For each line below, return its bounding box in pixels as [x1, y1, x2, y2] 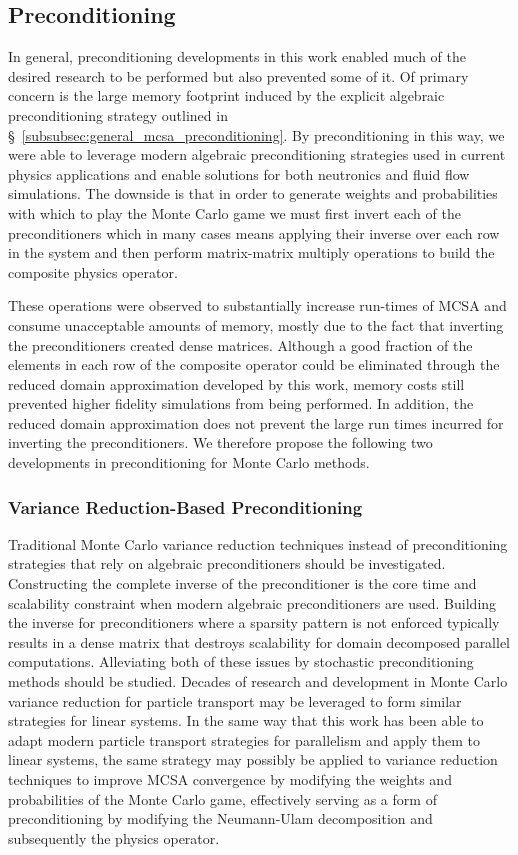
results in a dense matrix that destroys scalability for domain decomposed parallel [8, 631, 511, 652]
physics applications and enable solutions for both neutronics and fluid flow [8, 163, 470, 184]
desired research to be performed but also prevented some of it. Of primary [8, 65, 469, 86]
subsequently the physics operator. [8, 827, 220, 848]
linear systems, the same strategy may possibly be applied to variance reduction [8, 749, 498, 770]
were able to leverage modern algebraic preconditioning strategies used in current [8, 144, 506, 165]
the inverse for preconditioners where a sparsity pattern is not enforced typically [8, 612, 500, 633]
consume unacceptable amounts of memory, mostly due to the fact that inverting [8, 314, 504, 335]
